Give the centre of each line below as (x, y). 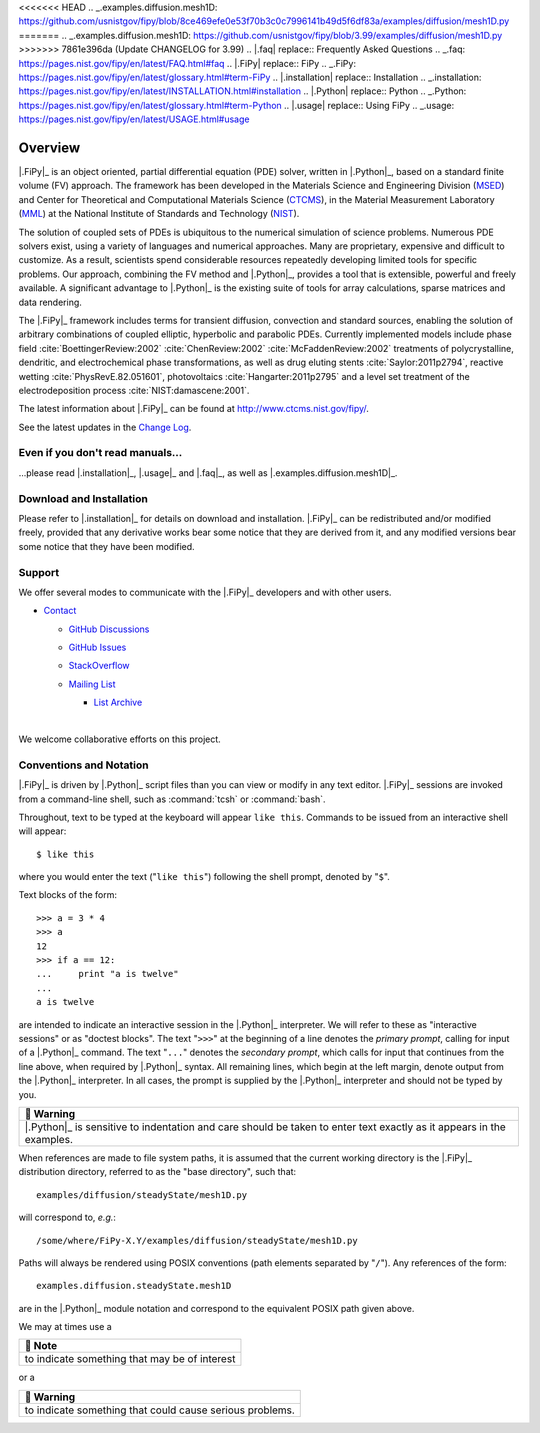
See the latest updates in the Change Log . (105, 427)
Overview (49, 147)
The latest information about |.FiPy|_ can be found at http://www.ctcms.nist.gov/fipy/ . (194, 409)
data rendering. (50, 302)
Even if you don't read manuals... (100, 453)
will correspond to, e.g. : (67, 1217)
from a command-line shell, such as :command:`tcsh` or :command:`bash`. (172, 799)
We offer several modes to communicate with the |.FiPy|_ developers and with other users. (205, 592)
